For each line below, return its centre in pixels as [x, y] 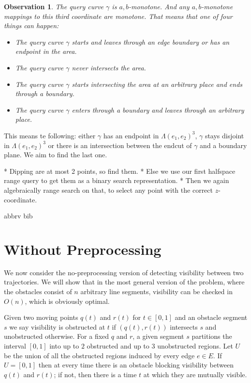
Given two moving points [41, 317]
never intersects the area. [109, 67]
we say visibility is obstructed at [57, 326]
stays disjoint [224, 135]
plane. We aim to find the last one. [56, 155]
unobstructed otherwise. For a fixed [57, 336]
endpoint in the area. [46, 51]
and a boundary [223, 145]
